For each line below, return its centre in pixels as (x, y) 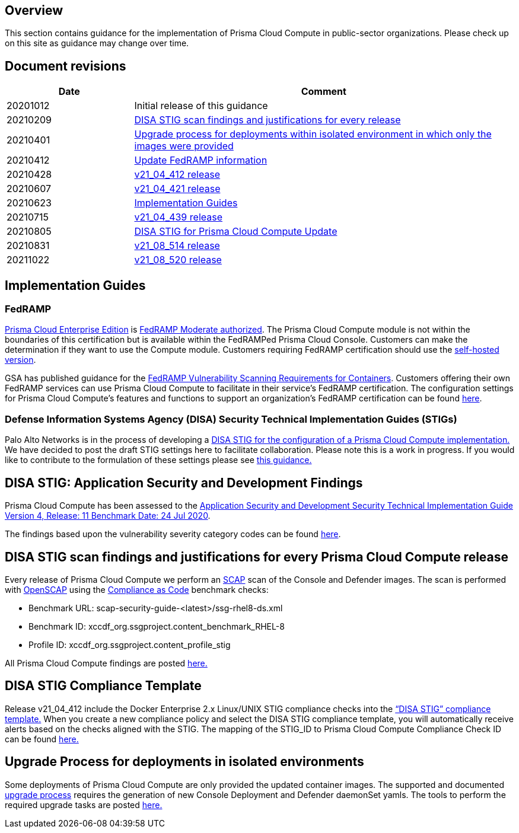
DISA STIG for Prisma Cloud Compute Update (236, 232)
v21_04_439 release (178, 217)
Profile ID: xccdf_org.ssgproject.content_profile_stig (130, 644)
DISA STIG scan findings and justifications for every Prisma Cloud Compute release (257, 557)
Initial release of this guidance (201, 106)
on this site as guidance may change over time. (97, 43)
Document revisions (66, 66)
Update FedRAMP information (201, 160)
